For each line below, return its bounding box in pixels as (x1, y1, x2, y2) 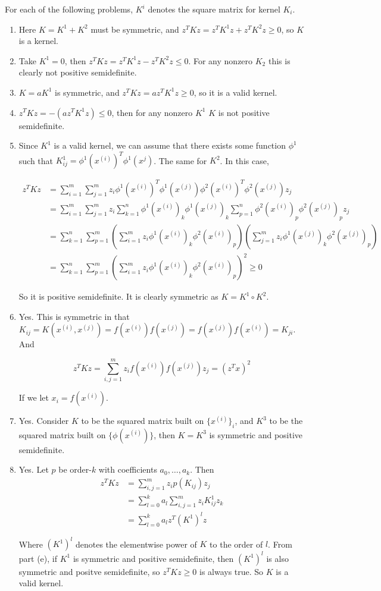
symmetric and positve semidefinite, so (18, 565, 160, 577)
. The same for (154, 154, 207, 166)
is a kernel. (18, 34, 59, 47)
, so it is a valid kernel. (193, 86, 277, 98)
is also (266, 552, 289, 564)
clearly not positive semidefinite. (18, 66, 137, 78)
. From (268, 537, 292, 550)
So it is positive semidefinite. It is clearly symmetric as (18, 290, 218, 303)
